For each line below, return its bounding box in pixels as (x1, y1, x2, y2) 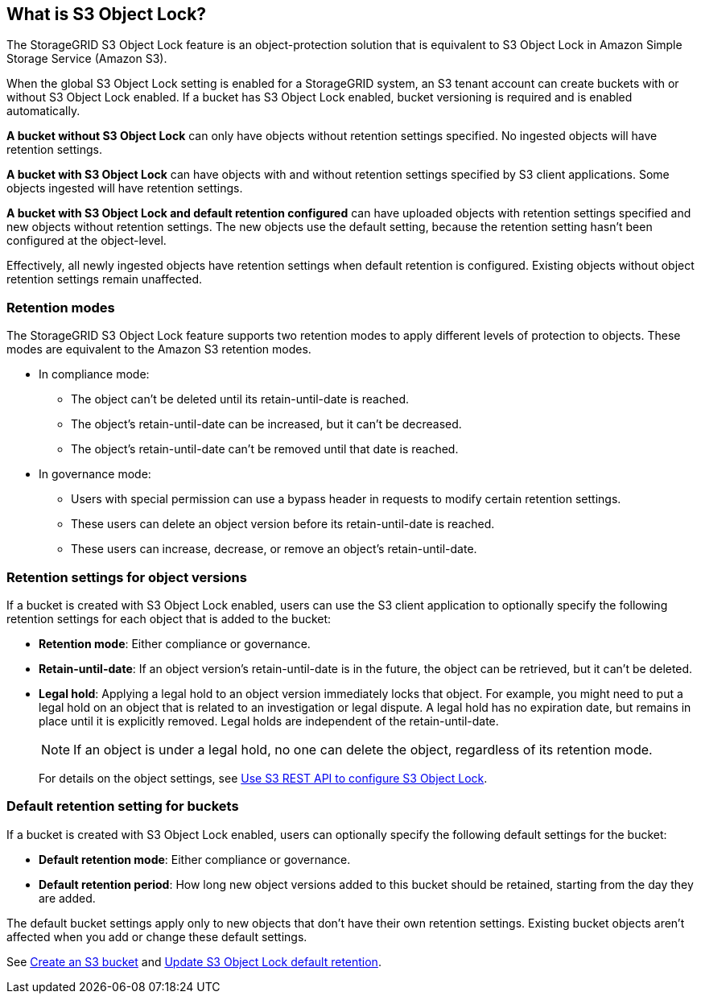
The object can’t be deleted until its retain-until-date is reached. (71, 392, 409, 407)
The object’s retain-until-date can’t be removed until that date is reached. (71, 442, 459, 457)
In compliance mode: (39, 367, 150, 382)
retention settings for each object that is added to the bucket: (6, 611, 332, 626)
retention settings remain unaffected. (6, 272, 203, 287)
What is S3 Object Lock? (6, 4, 207, 24)
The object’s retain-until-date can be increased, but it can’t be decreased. (71, 417, 462, 432)
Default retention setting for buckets (6, 798, 239, 815)
